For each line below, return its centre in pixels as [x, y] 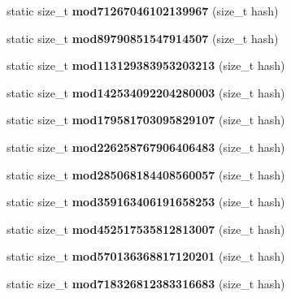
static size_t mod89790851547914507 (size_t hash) [143, 38]
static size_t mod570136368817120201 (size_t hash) [146, 256]
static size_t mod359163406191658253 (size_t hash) [146, 202]
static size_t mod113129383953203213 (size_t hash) [146, 65]
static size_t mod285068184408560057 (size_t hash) [146, 174]
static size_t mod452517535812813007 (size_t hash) [146, 229]
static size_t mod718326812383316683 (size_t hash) [146, 283]
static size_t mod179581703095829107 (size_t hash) [146, 120]
